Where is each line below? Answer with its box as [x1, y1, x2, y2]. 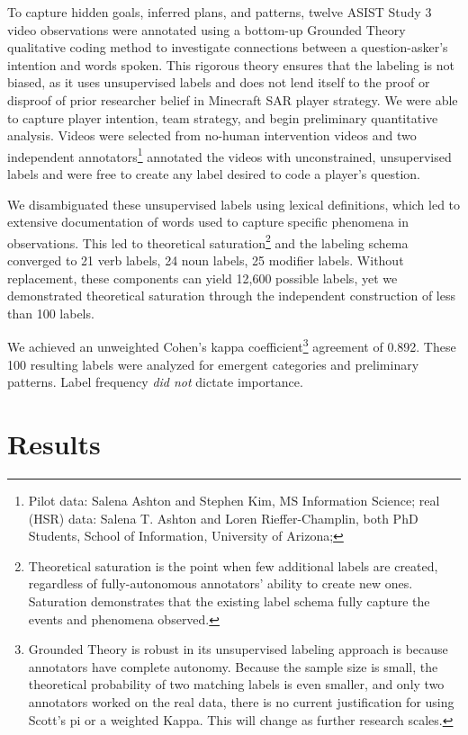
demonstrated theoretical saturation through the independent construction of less [7, 286, 456, 305]
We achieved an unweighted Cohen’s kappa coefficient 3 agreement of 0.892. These [7, 335, 456, 356]
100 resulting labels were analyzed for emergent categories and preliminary [7, 354, 419, 373]
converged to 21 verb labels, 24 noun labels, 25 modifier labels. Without [7, 251, 404, 270]
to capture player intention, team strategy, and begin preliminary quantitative [7, 108, 438, 127]
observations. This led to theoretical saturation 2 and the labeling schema [7, 230, 409, 252]
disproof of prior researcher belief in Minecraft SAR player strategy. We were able [7, 90, 458, 109]
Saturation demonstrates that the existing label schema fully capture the [28, 591, 430, 610]
